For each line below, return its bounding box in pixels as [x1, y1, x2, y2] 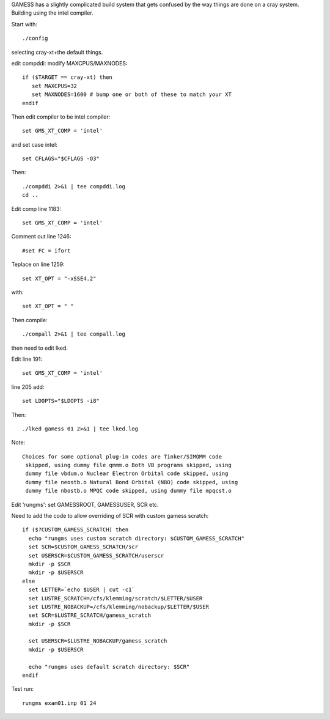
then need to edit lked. [11, 344, 68, 352]
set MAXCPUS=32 [31, 83, 78, 89]
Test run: [11, 685, 34, 693]
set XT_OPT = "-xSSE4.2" [22, 275, 97, 282]
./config [22, 35, 48, 42]
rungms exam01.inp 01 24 [22, 699, 97, 706]
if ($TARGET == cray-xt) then [22, 74, 113, 81]
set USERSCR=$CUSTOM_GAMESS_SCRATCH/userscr [28, 552, 164, 559]
